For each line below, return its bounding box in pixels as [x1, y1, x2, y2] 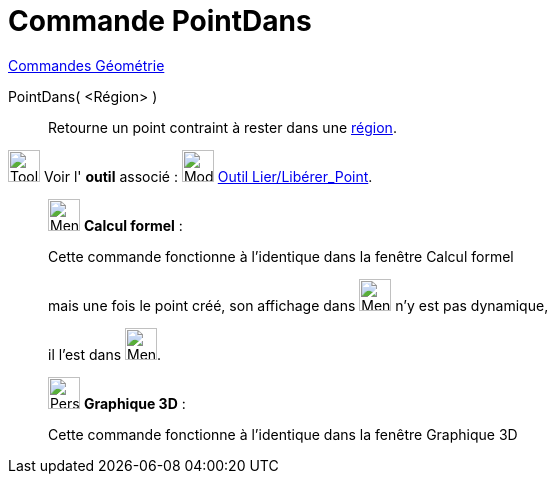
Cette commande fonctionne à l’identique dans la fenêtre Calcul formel [48, 247, 514, 265]
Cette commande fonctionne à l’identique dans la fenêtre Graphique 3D [48, 425, 518, 443]
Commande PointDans [8, 4, 312, 38]
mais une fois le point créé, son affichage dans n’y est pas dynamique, [48, 296, 549, 314]
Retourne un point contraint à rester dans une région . [48, 118, 397, 136]
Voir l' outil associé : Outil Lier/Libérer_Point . [43, 167, 373, 185]
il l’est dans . [48, 345, 162, 363]
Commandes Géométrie [8, 56, 165, 74]
